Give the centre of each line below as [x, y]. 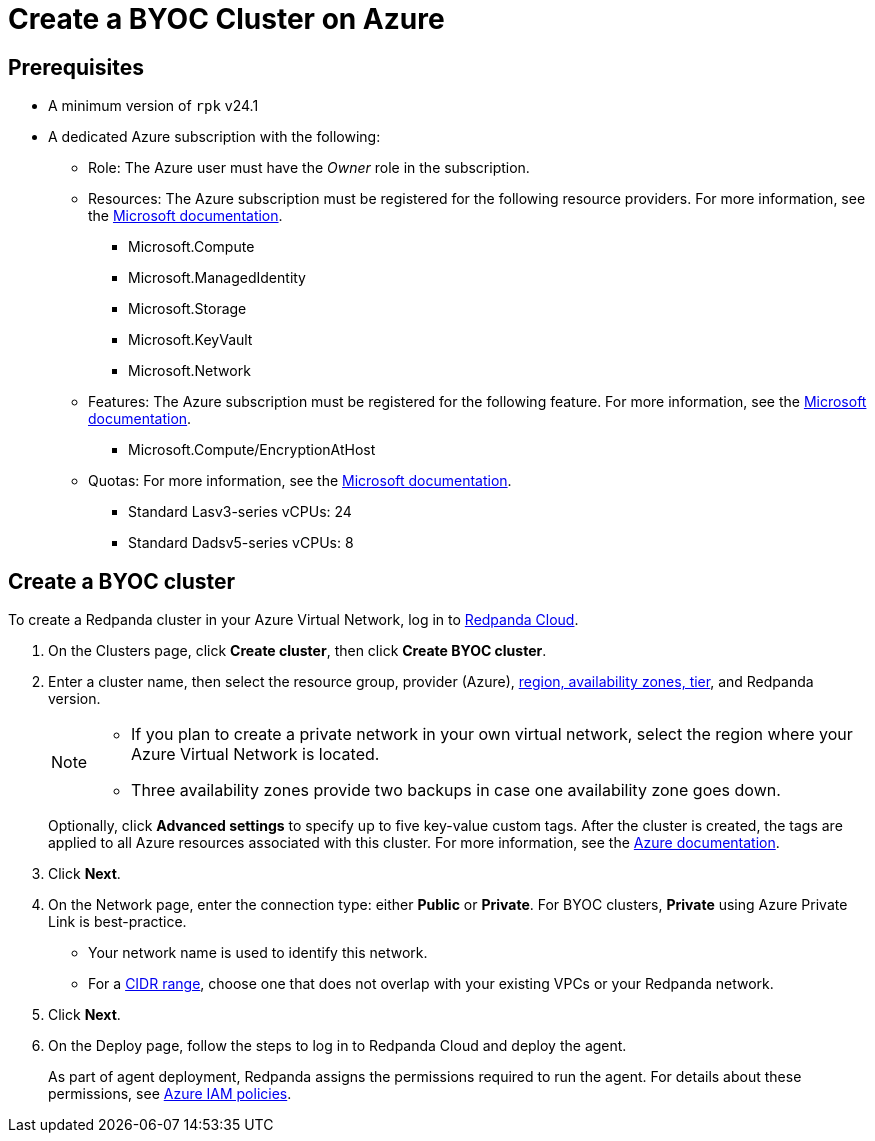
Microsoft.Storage [187, 309]
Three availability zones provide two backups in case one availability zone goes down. [456, 790]
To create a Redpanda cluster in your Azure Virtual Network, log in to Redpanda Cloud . [293, 620]
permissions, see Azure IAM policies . [170, 1094]
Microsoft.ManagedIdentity [217, 278]
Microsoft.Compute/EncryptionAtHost [252, 450]
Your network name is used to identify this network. [258, 953]
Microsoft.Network [189, 371]
